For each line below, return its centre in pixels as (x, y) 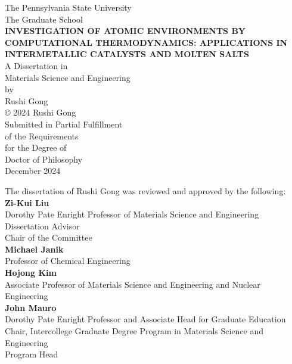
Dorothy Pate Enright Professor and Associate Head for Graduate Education (145, 319)
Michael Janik (34, 249)
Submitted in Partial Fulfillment (64, 124)
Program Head (32, 354)
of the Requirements (42, 136)
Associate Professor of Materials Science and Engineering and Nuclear (133, 284)
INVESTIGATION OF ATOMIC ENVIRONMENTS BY (125, 31)
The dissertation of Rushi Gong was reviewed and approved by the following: (145, 190)
